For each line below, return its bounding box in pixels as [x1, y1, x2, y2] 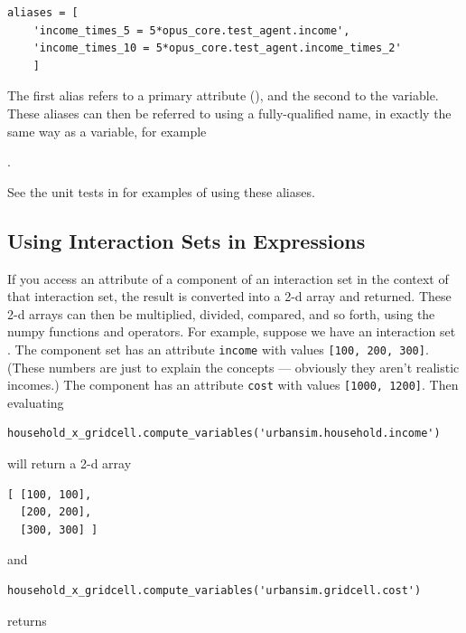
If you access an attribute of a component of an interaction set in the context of [7, 269, 449, 288]
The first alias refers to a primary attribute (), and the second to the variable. [7, 86, 439, 105]
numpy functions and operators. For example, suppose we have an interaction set [7, 322, 456, 341]
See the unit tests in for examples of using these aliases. [7, 182, 315, 201]
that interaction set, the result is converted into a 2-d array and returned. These [7, 287, 452, 306]
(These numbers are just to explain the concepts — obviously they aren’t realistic [7, 357, 460, 376]
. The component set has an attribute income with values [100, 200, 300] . [7, 339, 429, 358]
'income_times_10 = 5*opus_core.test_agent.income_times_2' [33, 42, 402, 55]
